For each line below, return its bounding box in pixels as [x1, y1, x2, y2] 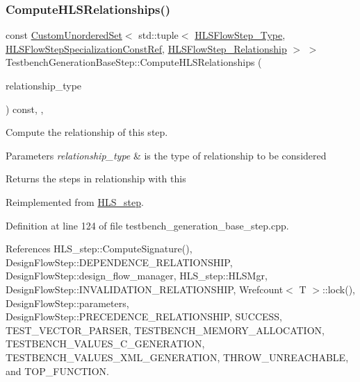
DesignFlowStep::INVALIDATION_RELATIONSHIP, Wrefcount [6, 281, 284, 296]
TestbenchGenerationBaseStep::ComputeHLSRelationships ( [6, 55, 262, 69]
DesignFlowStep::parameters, [6, 295, 129, 310]
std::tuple [138, 28, 179, 42]
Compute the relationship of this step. [6, 125, 168, 139]
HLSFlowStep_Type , [195, 28, 286, 42]
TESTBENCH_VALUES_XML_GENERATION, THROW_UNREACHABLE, [6, 349, 349, 364]
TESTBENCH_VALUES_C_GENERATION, [6, 336, 205, 351]
